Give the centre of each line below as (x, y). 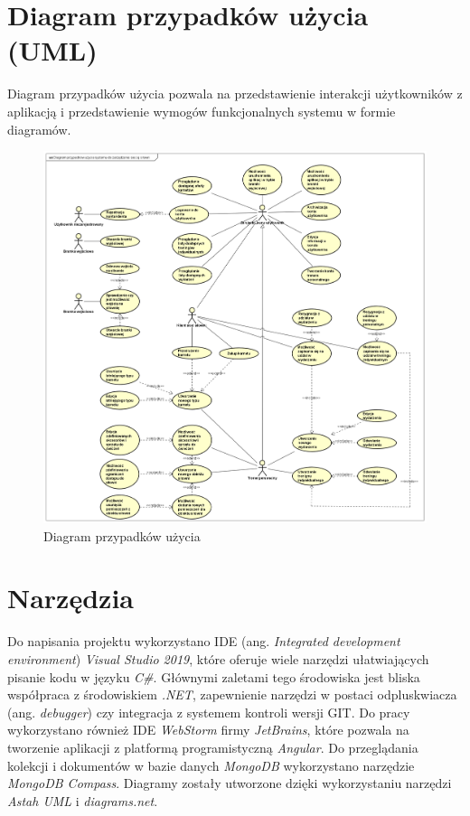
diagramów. (39, 129)
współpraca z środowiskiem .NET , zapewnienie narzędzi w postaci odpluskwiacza (232, 694)
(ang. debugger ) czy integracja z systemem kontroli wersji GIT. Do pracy (209, 712)
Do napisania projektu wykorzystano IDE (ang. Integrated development (204, 641)
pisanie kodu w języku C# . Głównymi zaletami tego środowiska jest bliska (214, 676)
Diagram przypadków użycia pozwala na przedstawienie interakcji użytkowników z (235, 94)
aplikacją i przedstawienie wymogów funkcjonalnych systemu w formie (202, 111)
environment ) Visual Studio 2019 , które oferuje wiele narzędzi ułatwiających (218, 658)
